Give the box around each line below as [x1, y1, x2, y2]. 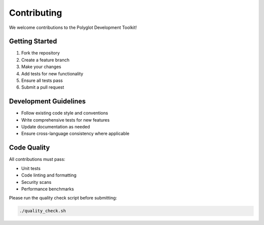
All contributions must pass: [9, 156, 66, 162]
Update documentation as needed [21, 124, 90, 130]
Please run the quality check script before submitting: [9, 195, 117, 201]
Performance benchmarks [21, 186, 74, 192]
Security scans [21, 179, 51, 185]
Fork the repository [21, 50, 60, 56]
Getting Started [9, 37, 57, 46]
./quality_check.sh [19, 208, 66, 214]
